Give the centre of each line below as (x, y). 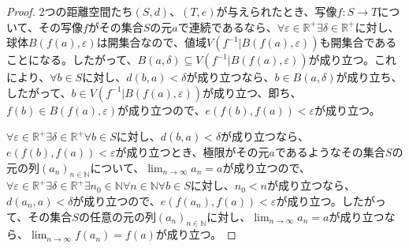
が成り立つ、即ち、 (252, 92)
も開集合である (358, 42)
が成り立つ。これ (353, 60)
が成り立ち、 (369, 77)
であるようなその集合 (330, 151)
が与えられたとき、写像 (277, 11)
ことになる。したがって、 (72, 60)
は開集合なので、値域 (152, 42)
